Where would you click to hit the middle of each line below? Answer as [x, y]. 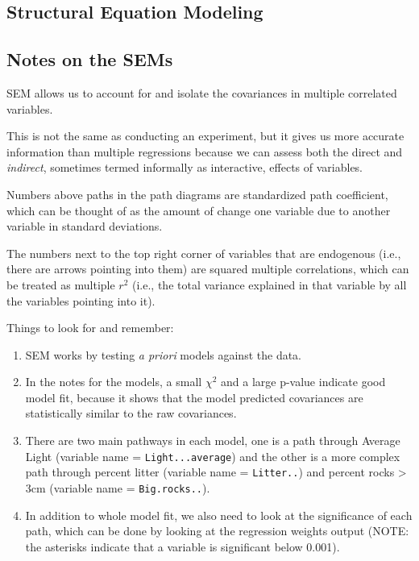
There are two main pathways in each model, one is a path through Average [213, 440]
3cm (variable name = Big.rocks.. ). [118, 487]
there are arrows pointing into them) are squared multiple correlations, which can [208, 269]
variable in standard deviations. [85, 226]
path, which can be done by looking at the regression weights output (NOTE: [217, 531]
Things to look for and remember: [90, 328]
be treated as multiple [61, 284]
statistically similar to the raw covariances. [131, 413]
